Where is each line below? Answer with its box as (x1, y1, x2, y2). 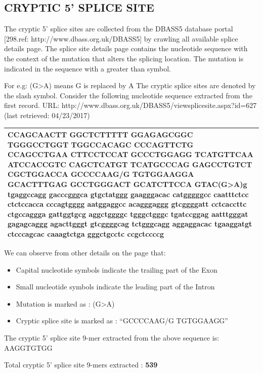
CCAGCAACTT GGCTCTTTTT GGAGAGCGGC (8, 129, 193, 140)
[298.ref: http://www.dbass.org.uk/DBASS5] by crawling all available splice (4, 33, 238, 44)
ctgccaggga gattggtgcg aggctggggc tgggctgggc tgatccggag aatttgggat (8, 208, 248, 219)
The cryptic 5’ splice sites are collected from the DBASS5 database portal (4, 23, 233, 34)
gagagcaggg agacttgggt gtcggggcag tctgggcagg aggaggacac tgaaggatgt (8, 218, 252, 229)
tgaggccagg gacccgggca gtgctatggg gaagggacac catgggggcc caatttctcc (8, 189, 249, 199)
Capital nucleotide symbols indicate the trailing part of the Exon (16, 264, 217, 275)
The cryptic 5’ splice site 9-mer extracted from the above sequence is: (4, 332, 220, 343)
